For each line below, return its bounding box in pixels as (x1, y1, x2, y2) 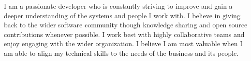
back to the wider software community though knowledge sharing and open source (4, 20, 248, 30)
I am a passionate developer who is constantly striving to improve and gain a (4, 1, 233, 11)
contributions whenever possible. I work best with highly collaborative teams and (4, 29, 245, 39)
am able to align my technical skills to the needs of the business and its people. (4, 48, 239, 58)
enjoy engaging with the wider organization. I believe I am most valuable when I (4, 38, 243, 49)
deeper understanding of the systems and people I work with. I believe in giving (4, 10, 240, 20)
